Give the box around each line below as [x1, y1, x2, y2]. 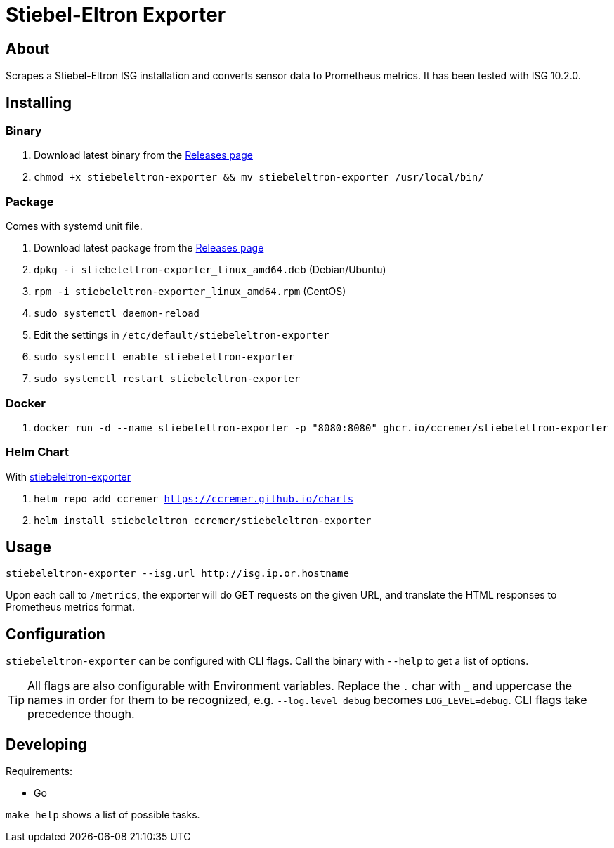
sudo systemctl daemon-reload [34, 308, 200, 320]
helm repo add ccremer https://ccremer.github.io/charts [34, 493, 354, 504]
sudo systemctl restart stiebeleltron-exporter [34, 373, 301, 385]
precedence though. [27, 707, 135, 722]
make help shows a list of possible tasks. [6, 809, 200, 821]
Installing [6, 93, 72, 112]
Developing [6, 735, 87, 753]
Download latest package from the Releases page [34, 242, 264, 254]
